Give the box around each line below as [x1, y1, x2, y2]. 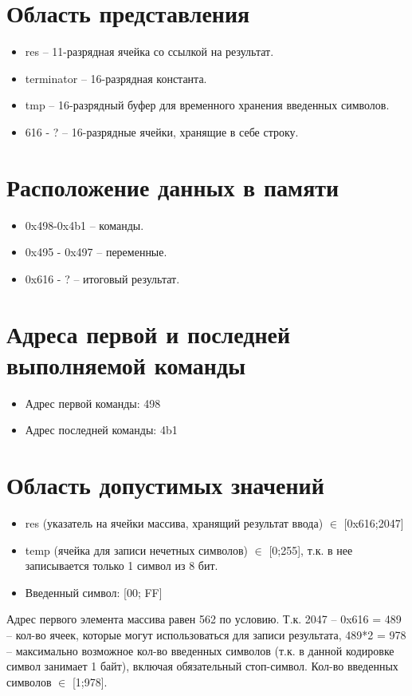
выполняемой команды [6, 348, 245, 381]
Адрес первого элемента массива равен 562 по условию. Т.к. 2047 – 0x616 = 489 [6, 611, 402, 627]
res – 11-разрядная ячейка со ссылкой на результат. [25, 43, 274, 60]
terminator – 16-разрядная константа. [25, 69, 207, 86]
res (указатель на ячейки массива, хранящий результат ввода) [25, 515, 324, 532]
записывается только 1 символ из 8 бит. [25, 557, 218, 574]
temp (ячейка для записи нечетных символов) [25, 541, 249, 558]
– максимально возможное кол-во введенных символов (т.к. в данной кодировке [6, 642, 394, 658]
